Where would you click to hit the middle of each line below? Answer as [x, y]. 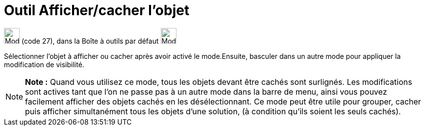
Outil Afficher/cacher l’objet [97, 10]
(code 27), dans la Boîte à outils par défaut [90, 41]
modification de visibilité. [44, 64]
